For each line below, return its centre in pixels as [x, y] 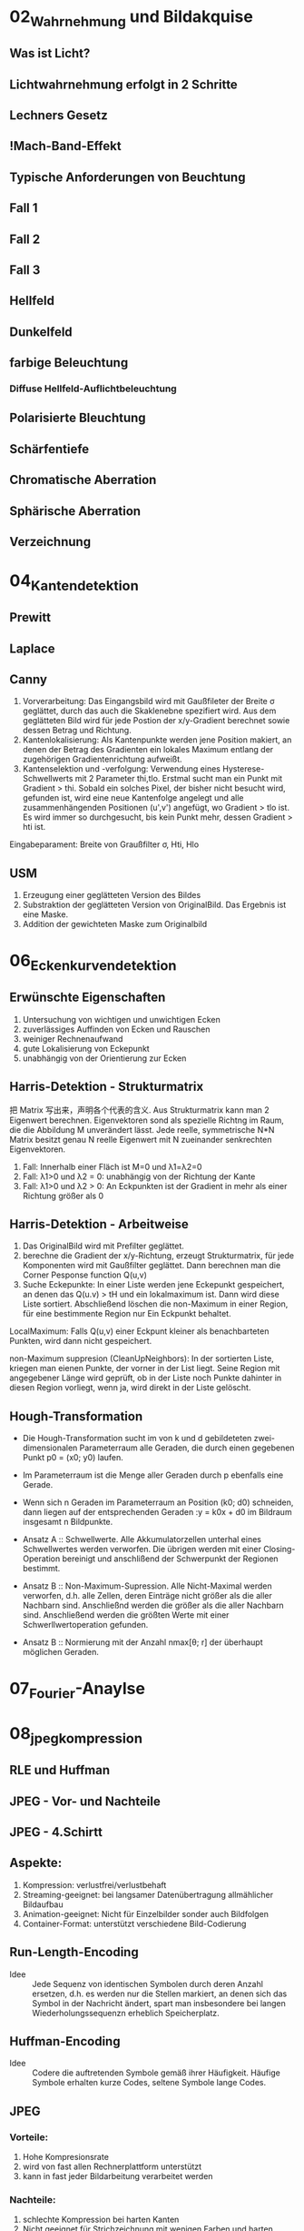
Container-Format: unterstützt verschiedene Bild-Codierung [134, 1923]
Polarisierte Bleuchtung [78, 418]
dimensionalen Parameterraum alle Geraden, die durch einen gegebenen [158, 1448]
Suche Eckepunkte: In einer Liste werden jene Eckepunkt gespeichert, [153, 1285]
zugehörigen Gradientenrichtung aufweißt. [103, 759]
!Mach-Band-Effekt [65, 146]
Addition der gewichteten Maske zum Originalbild [115, 924]
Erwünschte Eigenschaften [88, 998]
